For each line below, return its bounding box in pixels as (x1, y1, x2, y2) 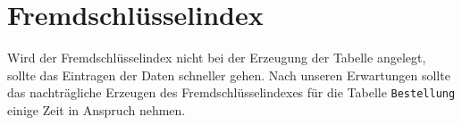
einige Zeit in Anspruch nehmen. (7, 100, 186, 119)
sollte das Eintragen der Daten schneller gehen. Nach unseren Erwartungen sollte (7, 65, 450, 84)
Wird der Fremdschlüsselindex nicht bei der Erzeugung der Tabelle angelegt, (7, 48, 426, 67)
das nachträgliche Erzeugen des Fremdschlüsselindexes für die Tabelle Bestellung (7, 83, 456, 102)
